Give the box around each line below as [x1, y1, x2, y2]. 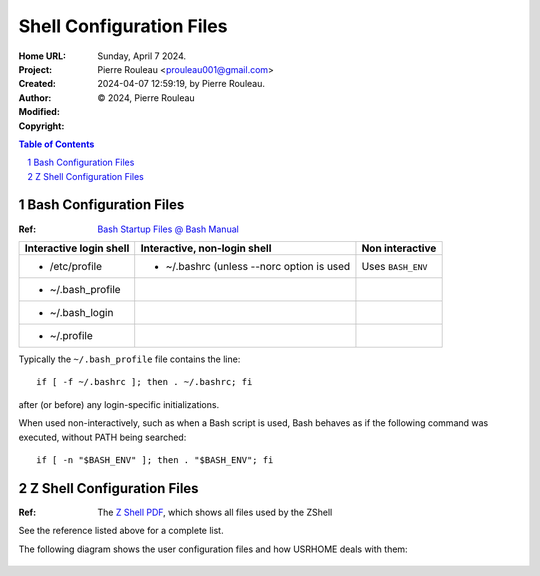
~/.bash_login [49, 305, 114, 319]
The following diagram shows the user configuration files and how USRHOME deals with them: [18, 543, 409, 555]
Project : [18, 63, 53, 75]
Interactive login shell [24, 241, 130, 255]
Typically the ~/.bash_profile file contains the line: [18, 353, 241, 365]
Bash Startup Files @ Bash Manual [97, 223, 239, 235]
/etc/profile [49, 259, 102, 273]
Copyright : [18, 120, 65, 132]
